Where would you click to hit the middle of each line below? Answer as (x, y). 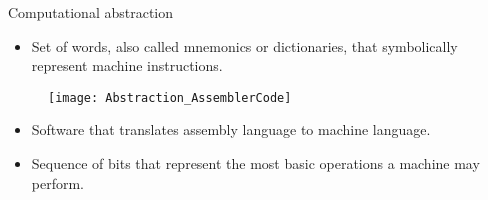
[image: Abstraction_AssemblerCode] (170, 97)
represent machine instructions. (127, 65)
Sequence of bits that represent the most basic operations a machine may (255, 163)
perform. (58, 182)
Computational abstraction (91, 12)
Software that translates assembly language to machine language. (231, 129)
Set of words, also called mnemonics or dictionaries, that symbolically (244, 45)
